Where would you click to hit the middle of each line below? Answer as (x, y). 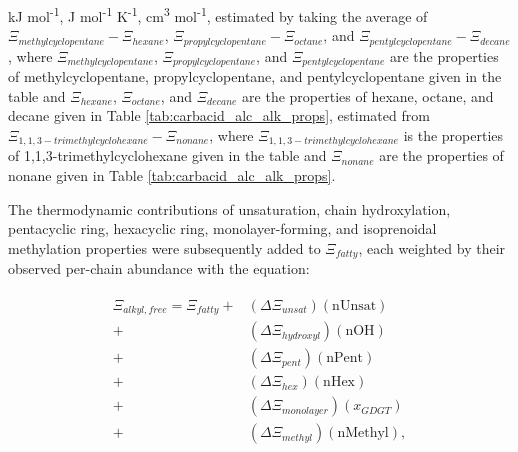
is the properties (453, 134)
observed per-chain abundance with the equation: (159, 268)
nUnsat (354, 305)
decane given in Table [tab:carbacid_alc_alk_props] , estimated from (219, 115)
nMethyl (363, 433)
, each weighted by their (432, 247)
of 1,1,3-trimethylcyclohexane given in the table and (167, 155)
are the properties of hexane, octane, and (368, 95)
